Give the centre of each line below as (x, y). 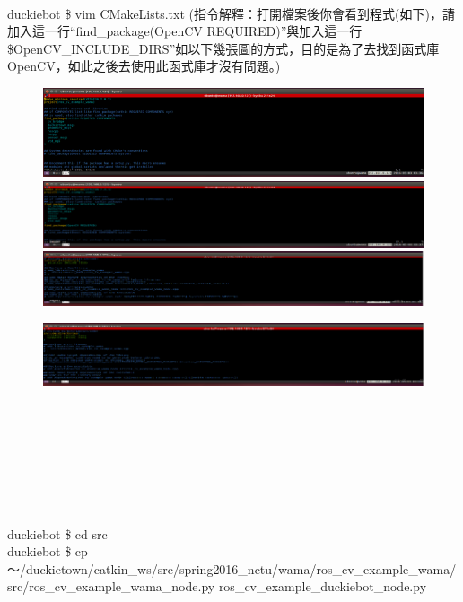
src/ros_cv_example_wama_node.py (111, 586)
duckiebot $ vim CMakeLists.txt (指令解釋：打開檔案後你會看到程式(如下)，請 (231, 13)
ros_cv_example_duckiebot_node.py (323, 586)
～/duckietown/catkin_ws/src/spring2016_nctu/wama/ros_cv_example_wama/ (232, 568)
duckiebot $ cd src (57, 533)
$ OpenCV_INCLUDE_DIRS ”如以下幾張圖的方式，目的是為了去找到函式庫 (223, 48)
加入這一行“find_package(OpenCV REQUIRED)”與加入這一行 (185, 31)
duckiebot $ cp (48, 551)
